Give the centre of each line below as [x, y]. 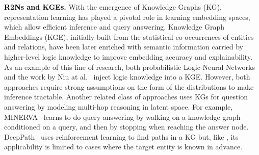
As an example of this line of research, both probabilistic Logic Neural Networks [129, 67]
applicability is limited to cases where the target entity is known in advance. [123, 147]
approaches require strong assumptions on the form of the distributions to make [129, 86]
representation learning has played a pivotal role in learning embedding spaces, [127, 17]
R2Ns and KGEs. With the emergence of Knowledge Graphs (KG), [113, 7]
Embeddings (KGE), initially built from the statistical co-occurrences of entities [129, 36]
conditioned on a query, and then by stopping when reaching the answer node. [126, 127]
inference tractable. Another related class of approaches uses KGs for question [126, 97]
